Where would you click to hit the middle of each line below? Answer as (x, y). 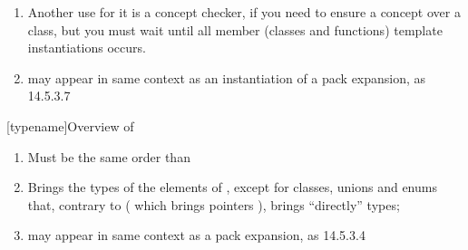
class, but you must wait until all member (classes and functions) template (235, 29)
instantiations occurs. (87, 48)
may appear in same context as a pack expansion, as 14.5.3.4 (196, 235)
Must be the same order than (109, 156)
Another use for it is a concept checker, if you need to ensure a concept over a (244, 12)
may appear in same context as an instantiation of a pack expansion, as (227, 77)
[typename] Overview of (70, 125)
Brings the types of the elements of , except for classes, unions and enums (232, 187)
